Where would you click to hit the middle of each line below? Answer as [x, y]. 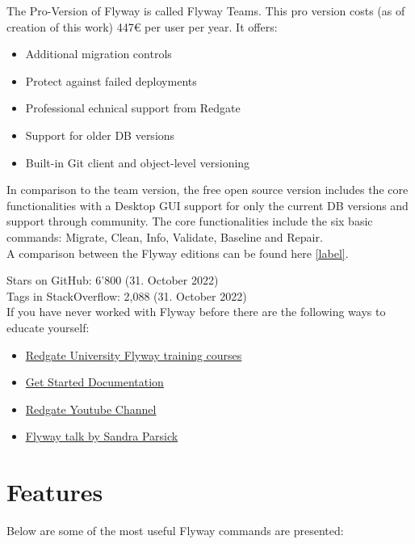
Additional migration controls [99, 54]
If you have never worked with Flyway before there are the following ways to [196, 312]
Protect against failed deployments [111, 80]
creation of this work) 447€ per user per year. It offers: [142, 26]
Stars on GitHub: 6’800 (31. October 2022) [113, 280]
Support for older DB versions [100, 135]
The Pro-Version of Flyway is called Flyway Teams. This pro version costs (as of [206, 11]
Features [55, 492]
